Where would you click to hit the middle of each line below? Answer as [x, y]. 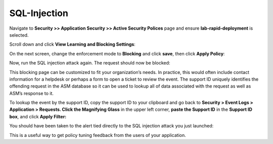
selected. [19, 35]
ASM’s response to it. [32, 93]
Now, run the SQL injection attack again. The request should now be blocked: [90, 63]
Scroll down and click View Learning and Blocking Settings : [73, 44]
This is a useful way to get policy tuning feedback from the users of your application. [98, 135]
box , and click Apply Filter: [38, 116]
